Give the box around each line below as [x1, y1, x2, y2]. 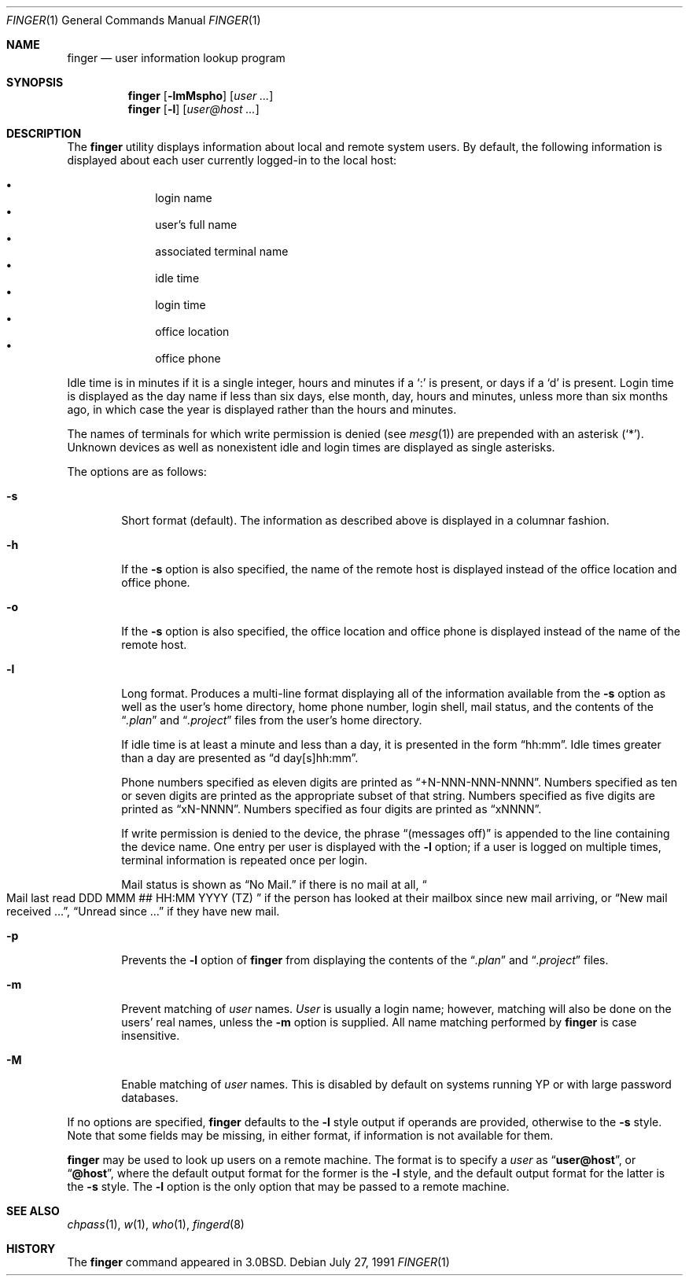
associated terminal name [155, 245, 289, 258]
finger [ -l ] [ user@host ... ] [127, 102, 260, 116]
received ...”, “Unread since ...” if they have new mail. [6, 904, 280, 918]
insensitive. [121, 1029, 180, 1042]
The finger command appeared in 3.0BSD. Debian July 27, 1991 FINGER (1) [67, 1255, 450, 1269]
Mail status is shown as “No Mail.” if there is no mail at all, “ [121, 878, 427, 891]
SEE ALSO [6, 1204, 60, 1218]
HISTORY [6, 1242, 56, 1255]
